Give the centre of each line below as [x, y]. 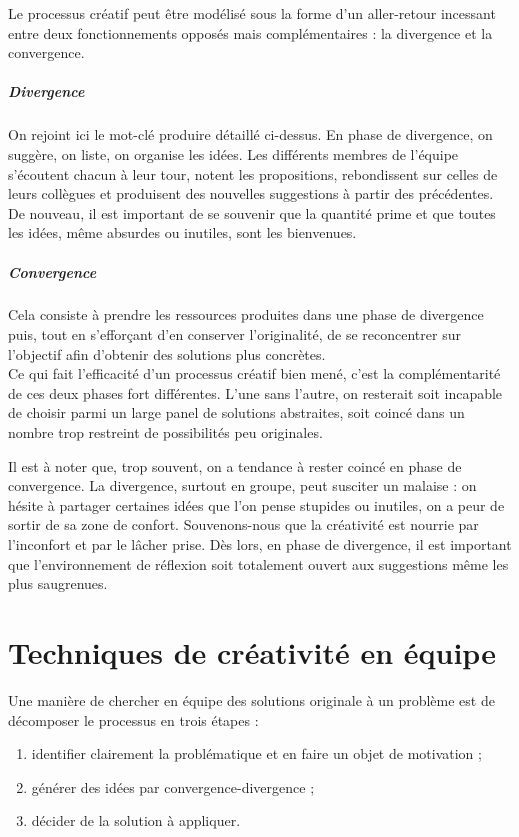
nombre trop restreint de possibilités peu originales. [165, 432]
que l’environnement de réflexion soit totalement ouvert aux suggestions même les [258, 563]
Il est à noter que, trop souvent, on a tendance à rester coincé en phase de [235, 465]
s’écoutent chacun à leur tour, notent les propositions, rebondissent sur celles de [253, 173]
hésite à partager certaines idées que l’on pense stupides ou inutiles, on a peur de [256, 504]
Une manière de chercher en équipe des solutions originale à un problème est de [251, 699]
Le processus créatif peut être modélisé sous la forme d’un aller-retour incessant [252, 13]
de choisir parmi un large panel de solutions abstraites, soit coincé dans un [236, 412]
